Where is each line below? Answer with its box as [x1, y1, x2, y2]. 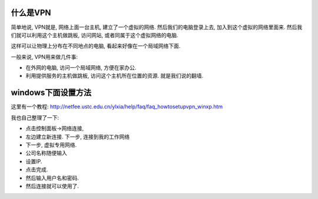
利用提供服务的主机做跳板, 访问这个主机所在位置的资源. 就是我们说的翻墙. [25, 72, 203, 79]
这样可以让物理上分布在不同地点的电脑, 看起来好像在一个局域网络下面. [11, 42, 181, 49]
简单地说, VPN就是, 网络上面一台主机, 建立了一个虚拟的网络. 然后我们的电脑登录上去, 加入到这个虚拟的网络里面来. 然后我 [11, 24, 303, 31]
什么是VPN [11, 8, 51, 18]
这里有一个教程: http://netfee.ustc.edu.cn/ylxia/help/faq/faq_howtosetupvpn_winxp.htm [11, 103, 223, 110]
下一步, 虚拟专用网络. [25, 141, 77, 148]
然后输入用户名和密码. [25, 174, 79, 181]
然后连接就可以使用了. [25, 183, 79, 190]
